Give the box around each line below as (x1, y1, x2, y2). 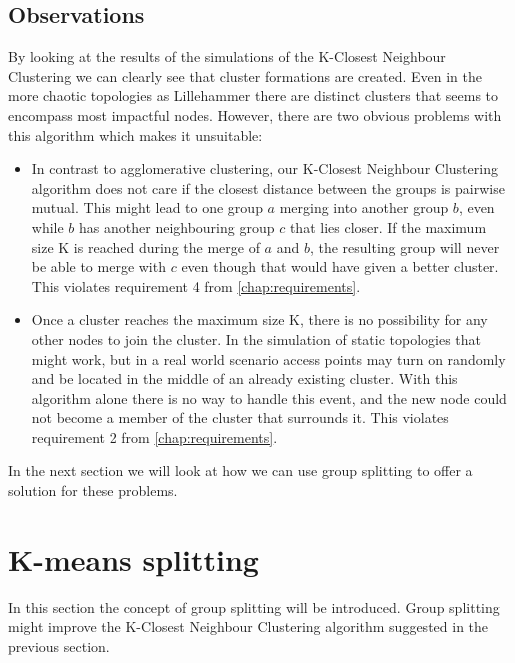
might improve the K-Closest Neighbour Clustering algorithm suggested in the (8, 616, 489, 637)
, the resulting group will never (309, 236, 500, 257)
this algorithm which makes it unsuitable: (8, 124, 263, 145)
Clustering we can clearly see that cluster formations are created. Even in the (8, 65, 482, 86)
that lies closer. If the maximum (289, 216, 487, 237)
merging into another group (279, 197, 449, 218)
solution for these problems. (8, 480, 178, 501)
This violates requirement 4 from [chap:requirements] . (31, 275, 361, 296)
